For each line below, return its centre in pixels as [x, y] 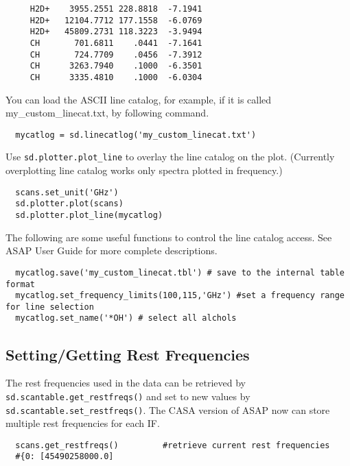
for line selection [50, 307]
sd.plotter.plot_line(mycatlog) [89, 215]
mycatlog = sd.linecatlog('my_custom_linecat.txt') [136, 135]
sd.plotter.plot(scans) [69, 204]
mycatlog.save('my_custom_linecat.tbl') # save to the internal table [180, 272]
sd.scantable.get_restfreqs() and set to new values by [128, 396]
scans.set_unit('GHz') [67, 192]
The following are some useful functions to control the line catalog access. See [169, 237]
